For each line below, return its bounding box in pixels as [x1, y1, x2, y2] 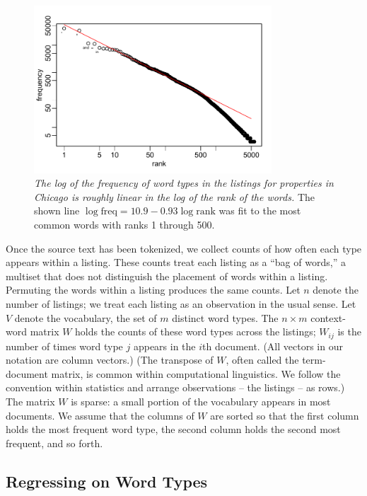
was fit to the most [219, 203, 301, 218]
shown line [34, 203, 80, 218]
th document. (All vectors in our [202, 338, 343, 353]
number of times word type [6, 338, 123, 353]
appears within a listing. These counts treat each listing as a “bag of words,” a [6, 255, 346, 270]
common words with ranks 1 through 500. [34, 217, 215, 232]
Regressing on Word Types [6, 470, 208, 492]
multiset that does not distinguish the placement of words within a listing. [6, 268, 328, 283]
